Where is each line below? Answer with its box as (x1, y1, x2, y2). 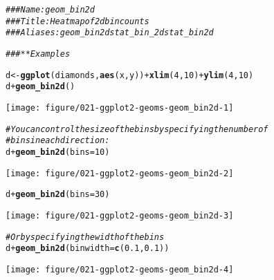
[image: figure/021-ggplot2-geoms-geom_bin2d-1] (6, 102, 234, 113)
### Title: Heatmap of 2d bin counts (6, 16, 149, 26)
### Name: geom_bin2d (6, 5, 95, 15)
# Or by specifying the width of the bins (6, 232, 165, 242)
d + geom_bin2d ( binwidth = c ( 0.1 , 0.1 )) (6, 243, 170, 254)
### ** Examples (6, 48, 71, 59)
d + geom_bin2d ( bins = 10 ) (6, 147, 110, 157)
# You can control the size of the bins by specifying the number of (6, 124, 268, 134)
